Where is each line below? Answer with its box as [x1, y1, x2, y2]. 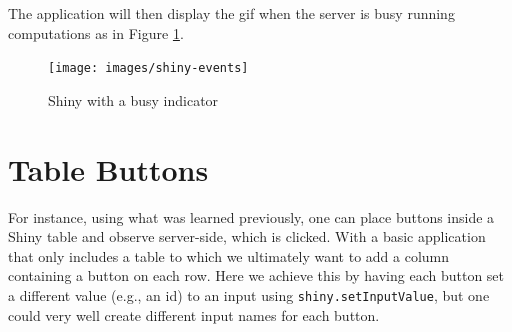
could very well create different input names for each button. [8, 304, 380, 325]
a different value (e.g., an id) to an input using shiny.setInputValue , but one [8, 284, 490, 305]
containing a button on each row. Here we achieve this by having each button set [8, 265, 505, 286]
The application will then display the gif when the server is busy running [8, 3, 455, 23]
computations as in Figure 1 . [8, 22, 184, 43]
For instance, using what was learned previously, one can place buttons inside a [8, 206, 495, 227]
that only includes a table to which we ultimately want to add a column [8, 245, 450, 266]
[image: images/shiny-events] [48, 61, 249, 76]
